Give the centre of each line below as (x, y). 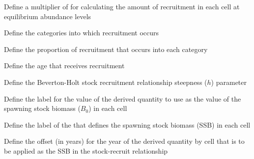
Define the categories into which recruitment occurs (82, 33)
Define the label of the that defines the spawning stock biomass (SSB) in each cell (127, 124)
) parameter (229, 82)
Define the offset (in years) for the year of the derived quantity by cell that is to (124, 141)
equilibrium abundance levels (48, 16)
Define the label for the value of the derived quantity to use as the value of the (123, 98)
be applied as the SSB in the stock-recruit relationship (86, 150)
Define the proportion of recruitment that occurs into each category (106, 49)
